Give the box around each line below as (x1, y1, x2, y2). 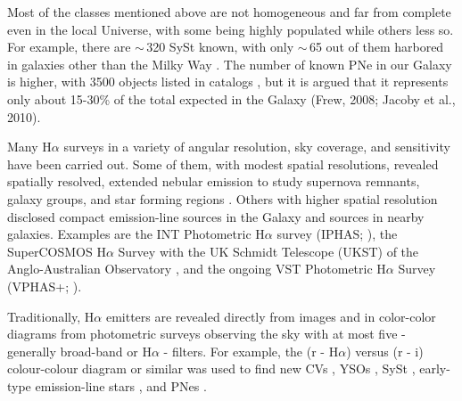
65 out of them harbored (309, 37, 444, 56)
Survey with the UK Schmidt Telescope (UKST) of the (118, 241, 419, 260)
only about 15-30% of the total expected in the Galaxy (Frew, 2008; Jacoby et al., (7, 89, 456, 108)
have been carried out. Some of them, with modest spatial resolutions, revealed (7, 154, 439, 173)
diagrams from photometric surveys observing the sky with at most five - (7, 324, 406, 343)
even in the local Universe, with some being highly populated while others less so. (7, 20, 454, 38)
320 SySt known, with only (146, 37, 294, 56)
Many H (7, 137, 52, 156)
